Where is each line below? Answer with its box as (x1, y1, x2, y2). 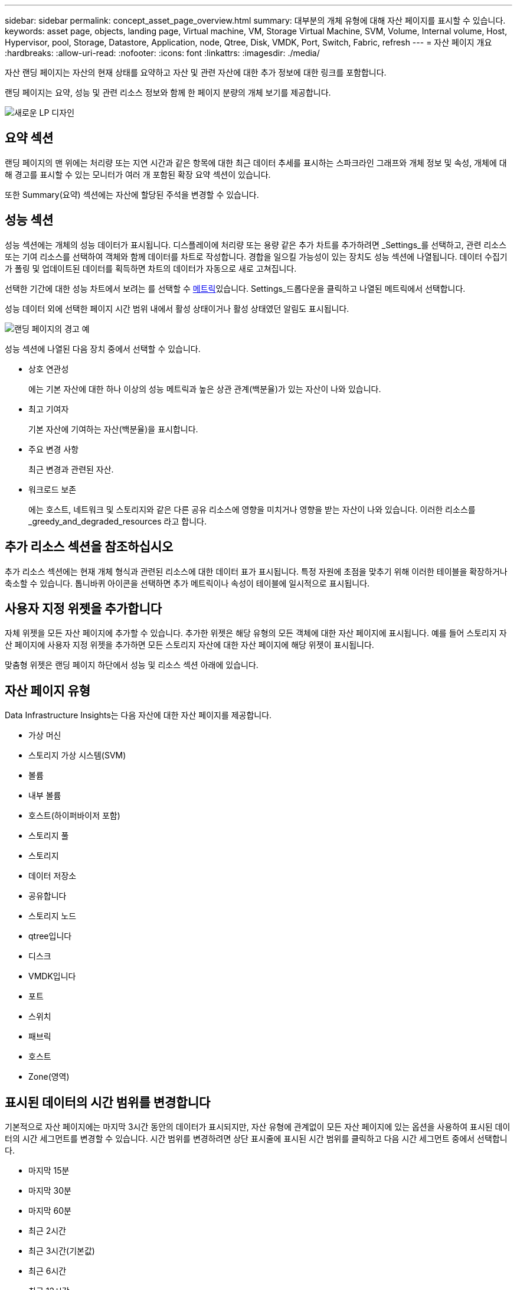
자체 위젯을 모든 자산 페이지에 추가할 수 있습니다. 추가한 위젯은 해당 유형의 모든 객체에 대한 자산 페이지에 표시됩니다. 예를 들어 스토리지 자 (5, 628, 507, 639)
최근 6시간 (28, 1266, 67, 1276)
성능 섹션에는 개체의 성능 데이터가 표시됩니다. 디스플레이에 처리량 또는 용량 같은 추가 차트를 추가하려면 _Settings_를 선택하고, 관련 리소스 (5, 239, 507, 250)
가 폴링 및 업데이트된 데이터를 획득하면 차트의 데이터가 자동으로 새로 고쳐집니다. (5, 263, 297, 273)
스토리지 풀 (28, 830, 69, 841)
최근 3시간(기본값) (28, 1246, 95, 1256)
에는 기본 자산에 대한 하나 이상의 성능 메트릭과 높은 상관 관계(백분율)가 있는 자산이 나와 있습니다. (28, 383, 381, 394)
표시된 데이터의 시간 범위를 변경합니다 (5, 1094, 211, 1110)
